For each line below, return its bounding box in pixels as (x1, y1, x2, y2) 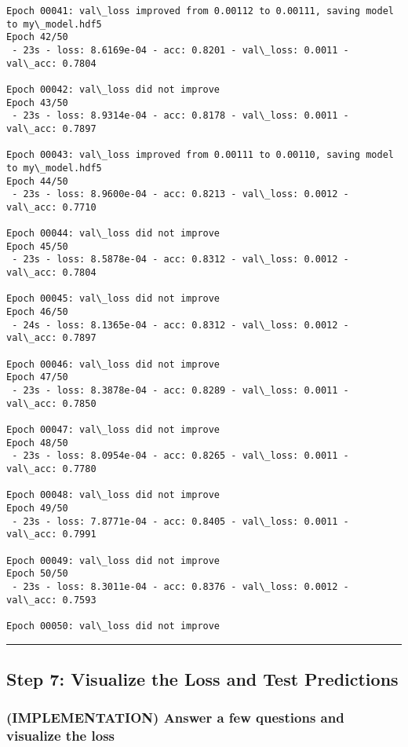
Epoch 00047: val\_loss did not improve (6, 424, 220, 435)
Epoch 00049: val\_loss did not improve (6, 555, 220, 566)
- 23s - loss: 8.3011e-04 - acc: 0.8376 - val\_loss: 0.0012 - (12, 580, 349, 592)
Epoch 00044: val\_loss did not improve (6, 228, 220, 240)
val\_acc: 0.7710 (6, 201, 97, 213)
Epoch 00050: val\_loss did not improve (6, 620, 220, 632)
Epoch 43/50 (6, 97, 68, 108)
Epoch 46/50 (6, 306, 68, 318)
